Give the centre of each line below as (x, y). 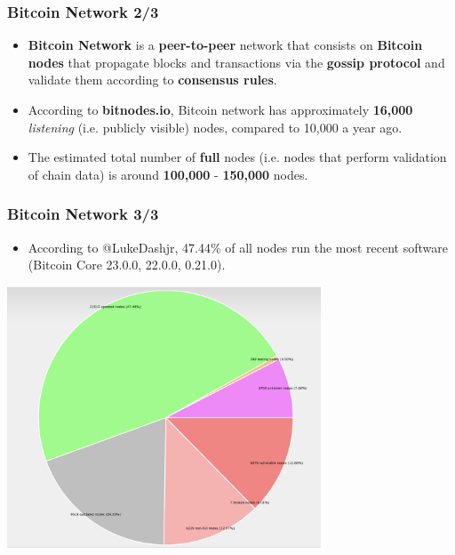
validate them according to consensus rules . (152, 80)
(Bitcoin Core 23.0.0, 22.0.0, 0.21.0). (127, 265)
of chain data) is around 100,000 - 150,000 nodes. (168, 174)
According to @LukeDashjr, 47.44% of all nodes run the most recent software (238, 247)
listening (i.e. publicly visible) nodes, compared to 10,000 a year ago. (215, 127)
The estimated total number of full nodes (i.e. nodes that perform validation (237, 157)
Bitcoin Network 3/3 (83, 214)
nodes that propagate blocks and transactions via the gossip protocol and (236, 62)
